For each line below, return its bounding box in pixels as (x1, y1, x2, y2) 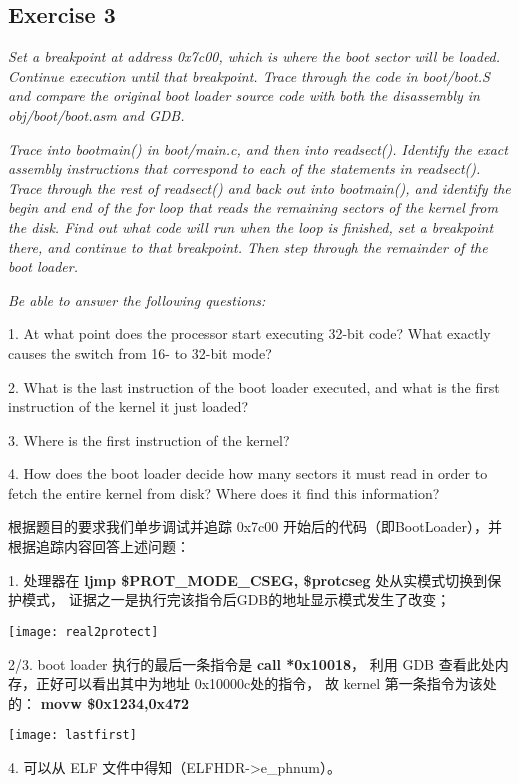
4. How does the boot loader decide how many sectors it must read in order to (8, 463, 488, 484)
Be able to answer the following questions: (8, 289, 266, 310)
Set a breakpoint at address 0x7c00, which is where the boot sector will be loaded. (8, 46, 501, 67)
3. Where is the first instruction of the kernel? (8, 429, 290, 450)
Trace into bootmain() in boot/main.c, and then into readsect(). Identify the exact (8, 138, 508, 159)
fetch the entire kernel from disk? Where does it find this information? (8, 482, 440, 503)
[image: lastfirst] (8, 728, 137, 743)
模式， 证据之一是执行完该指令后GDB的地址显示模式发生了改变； (21, 589, 451, 610)
